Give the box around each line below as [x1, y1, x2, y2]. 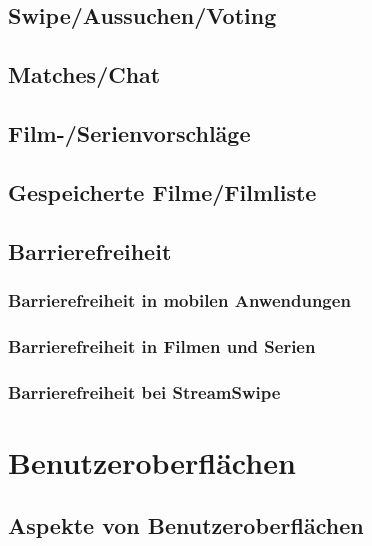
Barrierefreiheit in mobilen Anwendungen [8, 287, 351, 312]
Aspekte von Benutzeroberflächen [8, 510, 364, 541]
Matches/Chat [8, 59, 161, 90]
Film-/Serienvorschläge [8, 117, 251, 148]
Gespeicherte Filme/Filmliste [8, 176, 317, 207]
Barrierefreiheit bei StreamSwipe [8, 379, 281, 404]
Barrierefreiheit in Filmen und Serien [8, 333, 316, 358]
